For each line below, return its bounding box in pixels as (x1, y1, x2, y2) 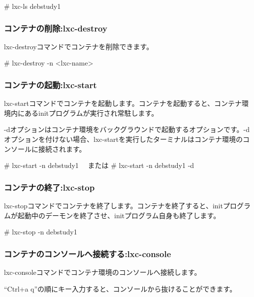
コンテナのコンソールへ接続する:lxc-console (4, 247, 171, 260)
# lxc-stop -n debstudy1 (4, 227, 77, 237)
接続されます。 (38, 143, 86, 154)
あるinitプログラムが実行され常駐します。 (24, 107, 159, 118)
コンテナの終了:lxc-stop (4, 181, 95, 193)
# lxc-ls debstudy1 (4, 1, 61, 11)
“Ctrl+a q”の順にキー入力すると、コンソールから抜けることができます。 (4, 283, 237, 294)
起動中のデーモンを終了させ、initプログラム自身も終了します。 (17, 210, 221, 220)
